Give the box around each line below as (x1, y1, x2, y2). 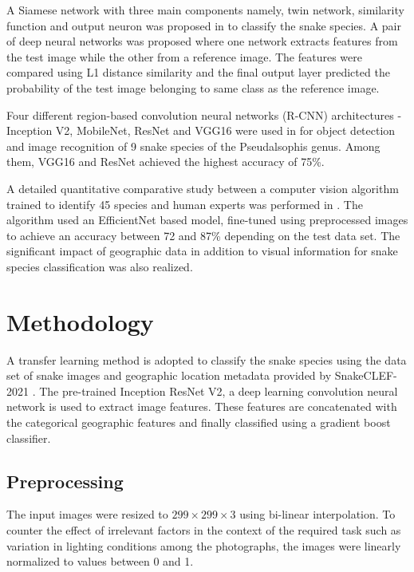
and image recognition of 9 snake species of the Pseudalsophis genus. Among (6, 137, 380, 154)
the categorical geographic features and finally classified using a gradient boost (6, 414, 391, 430)
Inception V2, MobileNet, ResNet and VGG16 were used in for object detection (6, 122, 396, 139)
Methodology (6, 305, 154, 337)
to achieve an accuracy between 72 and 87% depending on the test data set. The (6, 227, 400, 243)
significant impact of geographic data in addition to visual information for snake (6, 243, 398, 259)
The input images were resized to (6, 506, 168, 523)
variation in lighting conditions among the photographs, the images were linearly (6, 537, 401, 554)
